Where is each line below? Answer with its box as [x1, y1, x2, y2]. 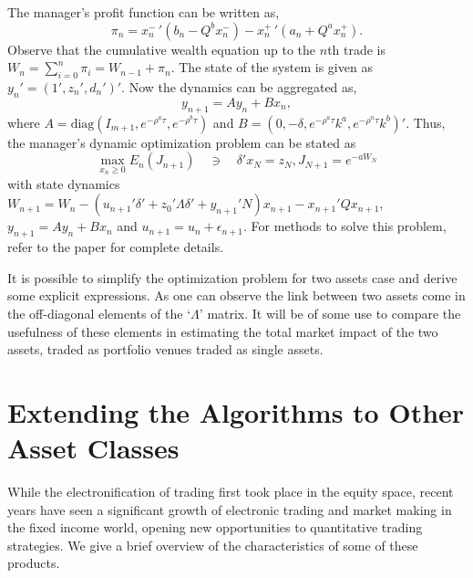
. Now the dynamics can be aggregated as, [121, 77, 357, 96]
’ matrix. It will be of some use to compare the [199, 303, 461, 322]
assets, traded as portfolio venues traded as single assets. [7, 340, 324, 359]
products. [7, 553, 60, 573]
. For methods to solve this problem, [243, 216, 447, 236]
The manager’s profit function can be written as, [7, 3, 280, 21]
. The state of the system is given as [170, 58, 373, 77]
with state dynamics [7, 173, 120, 193]
